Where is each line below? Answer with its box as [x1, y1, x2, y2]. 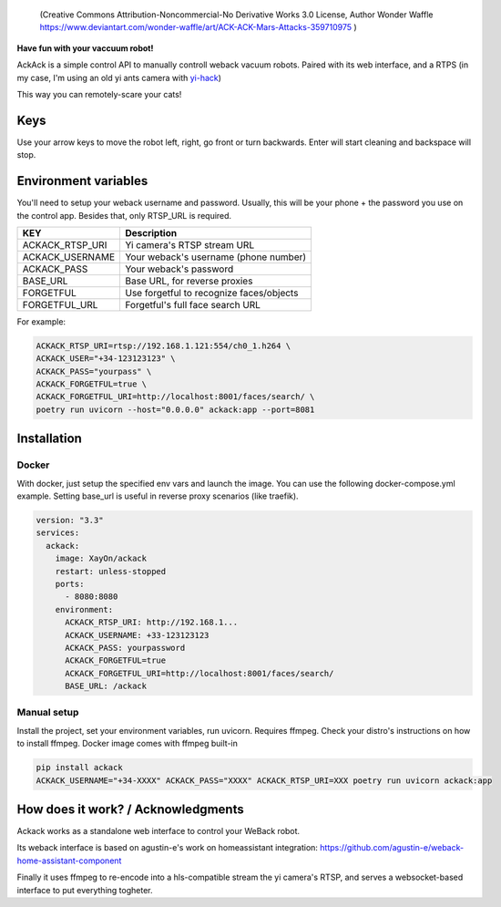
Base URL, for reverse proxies [124, 274, 253, 287]
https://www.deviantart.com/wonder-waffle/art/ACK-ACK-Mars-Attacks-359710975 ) [39, 22, 357, 33]
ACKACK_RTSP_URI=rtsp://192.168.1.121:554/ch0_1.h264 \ [36, 340, 291, 351]
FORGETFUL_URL [22, 298, 98, 311]
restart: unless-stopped [55, 566, 167, 576]
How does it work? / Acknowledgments [16, 801, 245, 817]
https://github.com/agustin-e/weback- [320, 842, 465, 853]
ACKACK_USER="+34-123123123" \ [36, 354, 177, 364]
